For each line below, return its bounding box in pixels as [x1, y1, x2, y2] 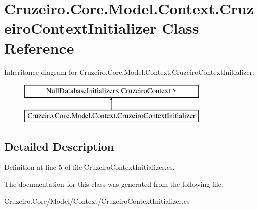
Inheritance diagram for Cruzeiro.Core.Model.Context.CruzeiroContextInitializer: [4, 66, 255, 77]
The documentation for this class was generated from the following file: [4, 179, 223, 189]
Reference [4, 37, 74, 58]
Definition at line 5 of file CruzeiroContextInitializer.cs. [4, 162, 175, 172]
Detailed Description [4, 138, 114, 154]
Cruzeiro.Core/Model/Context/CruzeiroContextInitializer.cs [4, 195, 190, 206]
